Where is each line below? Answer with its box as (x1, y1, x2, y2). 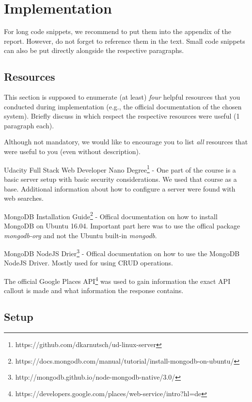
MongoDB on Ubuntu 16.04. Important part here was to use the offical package (4, 220, 240, 230)
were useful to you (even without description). (4, 146, 141, 157)
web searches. (4, 193, 44, 203)
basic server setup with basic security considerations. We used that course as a (4, 174, 237, 184)
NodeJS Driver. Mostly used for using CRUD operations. (4, 258, 173, 268)
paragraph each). (4, 120, 54, 130)
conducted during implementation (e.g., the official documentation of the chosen (4, 101, 242, 111)
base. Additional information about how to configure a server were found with (4, 183, 236, 193)
